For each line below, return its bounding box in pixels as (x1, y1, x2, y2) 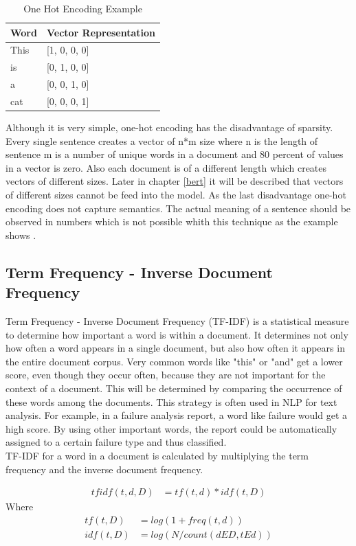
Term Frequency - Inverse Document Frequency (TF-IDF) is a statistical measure (5, 314, 349, 328)
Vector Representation (46, 25, 156, 39)
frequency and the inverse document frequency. (5, 462, 203, 476)
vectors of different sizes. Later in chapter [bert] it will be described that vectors (5, 174, 344, 188)
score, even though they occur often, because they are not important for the (5, 367, 326, 382)
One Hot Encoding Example (23, 1, 142, 15)
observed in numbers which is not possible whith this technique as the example (5, 214, 338, 229)
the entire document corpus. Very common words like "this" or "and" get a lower (5, 354, 343, 368)
